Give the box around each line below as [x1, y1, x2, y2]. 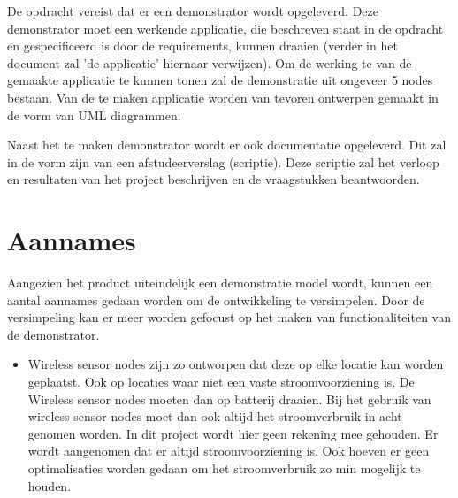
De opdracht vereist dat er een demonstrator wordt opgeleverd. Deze [7, 2, 378, 19]
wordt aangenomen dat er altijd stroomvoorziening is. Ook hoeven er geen [27, 441, 430, 460]
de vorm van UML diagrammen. [7, 105, 181, 124]
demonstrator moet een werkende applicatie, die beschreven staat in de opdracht [7, 19, 444, 37]
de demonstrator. [7, 325, 100, 343]
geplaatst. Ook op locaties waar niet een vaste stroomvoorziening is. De [27, 372, 415, 391]
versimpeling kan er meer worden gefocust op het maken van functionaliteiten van [7, 308, 451, 326]
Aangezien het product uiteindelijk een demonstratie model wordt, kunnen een [7, 273, 433, 292]
